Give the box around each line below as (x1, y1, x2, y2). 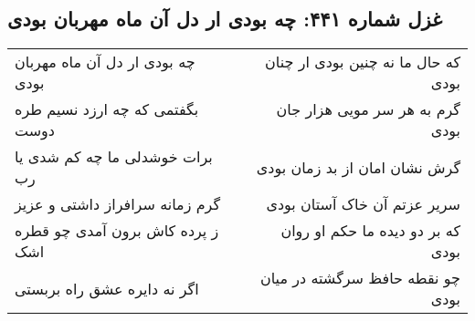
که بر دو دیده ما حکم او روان (280, 220, 460, 242)
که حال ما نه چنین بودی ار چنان (265, 51, 460, 73)
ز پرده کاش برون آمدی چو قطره (15, 220, 219, 242)
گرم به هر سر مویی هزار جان (276, 98, 460, 120)
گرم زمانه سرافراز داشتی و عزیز (15, 193, 221, 215)
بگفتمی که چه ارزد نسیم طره (15, 98, 199, 120)
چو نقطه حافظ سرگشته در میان (259, 267, 460, 289)
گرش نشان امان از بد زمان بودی (256, 156, 460, 178)
